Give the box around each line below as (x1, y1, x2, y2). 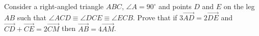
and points (158, 1, 192, 11)
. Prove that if (133, 12, 177, 22)
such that (17, 12, 47, 22)
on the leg (223, 1, 255, 11)
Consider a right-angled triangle (4, 1, 104, 11)
